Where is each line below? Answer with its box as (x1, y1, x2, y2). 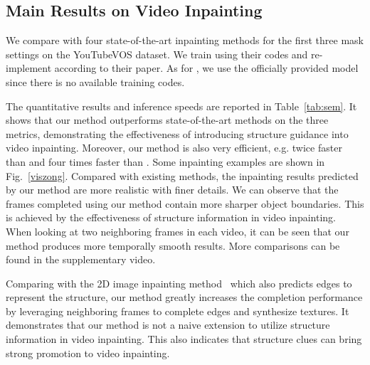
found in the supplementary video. (6, 252, 156, 267)
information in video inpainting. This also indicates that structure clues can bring (6, 332, 362, 347)
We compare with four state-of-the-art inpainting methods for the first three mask (6, 33, 364, 48)
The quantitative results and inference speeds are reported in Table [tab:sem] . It (6, 98, 357, 113)
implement (6, 60, 52, 75)
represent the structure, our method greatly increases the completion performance (6, 290, 363, 305)
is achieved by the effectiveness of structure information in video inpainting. (6, 210, 336, 225)
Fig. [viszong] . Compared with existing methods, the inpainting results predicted (6, 168, 359, 183)
